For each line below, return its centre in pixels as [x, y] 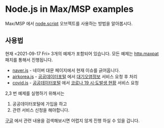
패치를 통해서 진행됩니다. [29, 60]
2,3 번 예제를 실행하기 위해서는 [35, 93]
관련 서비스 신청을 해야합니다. [41, 110]
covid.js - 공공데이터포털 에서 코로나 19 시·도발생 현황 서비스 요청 [76, 82]
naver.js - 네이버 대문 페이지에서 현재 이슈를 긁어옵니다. [66, 70]
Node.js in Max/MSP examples [69, 9]
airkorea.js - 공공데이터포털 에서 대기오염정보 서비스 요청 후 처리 [75, 76]
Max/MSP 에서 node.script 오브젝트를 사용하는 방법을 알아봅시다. [69, 23]
